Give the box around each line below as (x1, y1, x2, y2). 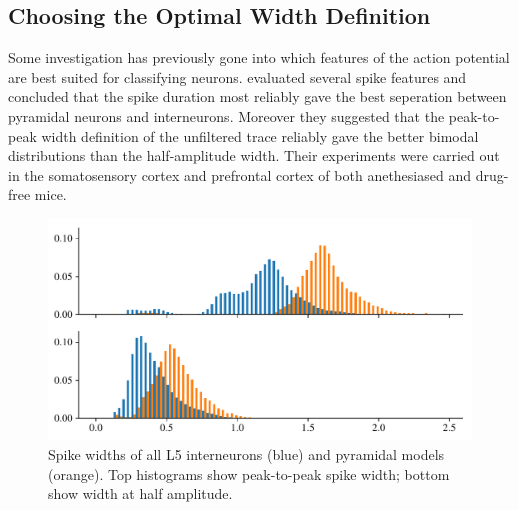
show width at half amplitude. (48, 483, 233, 504)
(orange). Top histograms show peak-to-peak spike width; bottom (48, 463, 450, 484)
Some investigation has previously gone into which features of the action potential (8, 47, 510, 68)
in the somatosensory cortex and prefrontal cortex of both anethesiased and (8, 164, 471, 185)
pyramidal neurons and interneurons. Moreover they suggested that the (8, 105, 445, 126)
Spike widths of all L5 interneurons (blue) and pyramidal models (48, 444, 445, 465)
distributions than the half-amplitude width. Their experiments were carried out (8, 145, 500, 166)
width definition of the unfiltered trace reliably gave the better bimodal (41, 125, 479, 146)
